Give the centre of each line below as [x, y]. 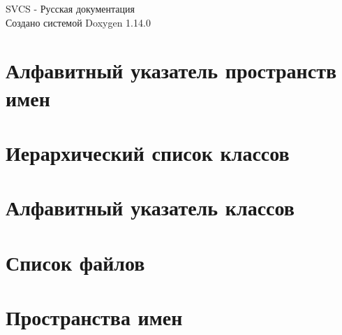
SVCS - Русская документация [70, 8]
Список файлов [75, 262]
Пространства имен [94, 317]
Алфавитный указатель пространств [171, 70]
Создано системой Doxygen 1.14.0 [78, 22]
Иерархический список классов [148, 152]
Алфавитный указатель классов [150, 207]
